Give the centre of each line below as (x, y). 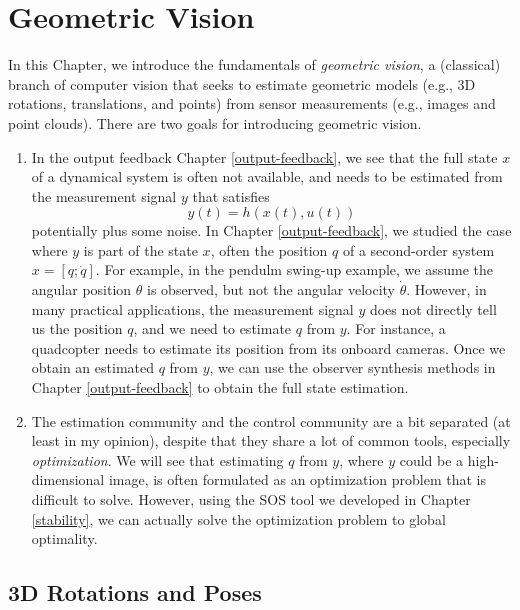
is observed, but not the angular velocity (271, 289)
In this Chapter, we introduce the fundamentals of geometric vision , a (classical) (254, 64)
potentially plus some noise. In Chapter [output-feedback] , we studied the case (271, 230)
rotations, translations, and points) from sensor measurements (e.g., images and (252, 103)
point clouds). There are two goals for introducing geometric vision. (215, 122)
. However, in (446, 289)
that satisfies (231, 195)
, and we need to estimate (212, 328)
